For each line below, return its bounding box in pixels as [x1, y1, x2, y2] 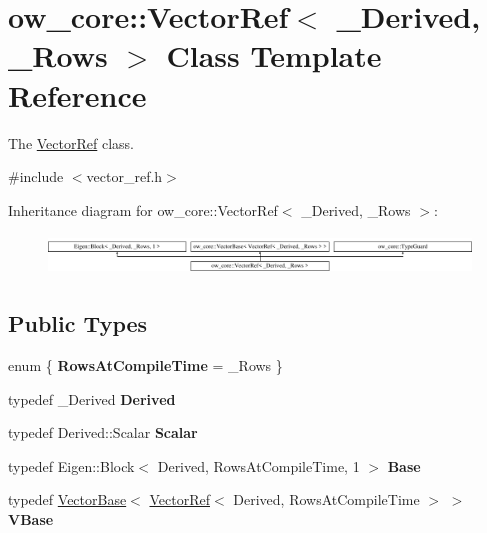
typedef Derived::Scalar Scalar [8, 422, 198, 443]
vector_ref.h [86, 166, 163, 187]
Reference [8, 74, 147, 115]
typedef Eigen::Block [8, 455, 135, 476]
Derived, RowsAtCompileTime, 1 [157, 455, 360, 476]
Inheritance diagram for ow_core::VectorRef [8, 199, 278, 220]
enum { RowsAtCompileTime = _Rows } [8, 355, 283, 376]
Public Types [8, 308, 148, 339]
